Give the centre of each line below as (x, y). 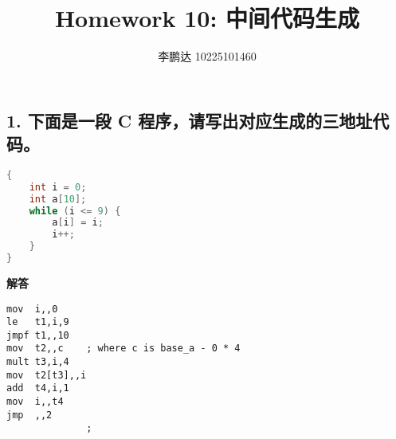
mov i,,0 (32, 309)
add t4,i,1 (38, 388)
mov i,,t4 (35, 402)
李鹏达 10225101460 (207, 56)
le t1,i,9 (38, 322)
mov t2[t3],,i (47, 375)
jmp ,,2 (29, 415)
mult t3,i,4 (38, 362)
